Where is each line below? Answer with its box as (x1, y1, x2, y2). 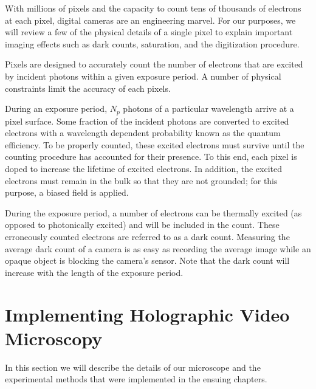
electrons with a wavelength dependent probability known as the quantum (5, 126, 281, 139)
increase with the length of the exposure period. (5, 266, 184, 278)
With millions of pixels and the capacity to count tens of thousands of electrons (5, 2, 301, 14)
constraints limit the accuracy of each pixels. (5, 81, 171, 94)
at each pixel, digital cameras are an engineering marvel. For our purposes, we (5, 13, 296, 26)
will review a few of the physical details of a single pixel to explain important (5, 26, 293, 38)
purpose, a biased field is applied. (5, 186, 129, 199)
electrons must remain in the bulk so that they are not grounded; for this (5, 174, 278, 187)
